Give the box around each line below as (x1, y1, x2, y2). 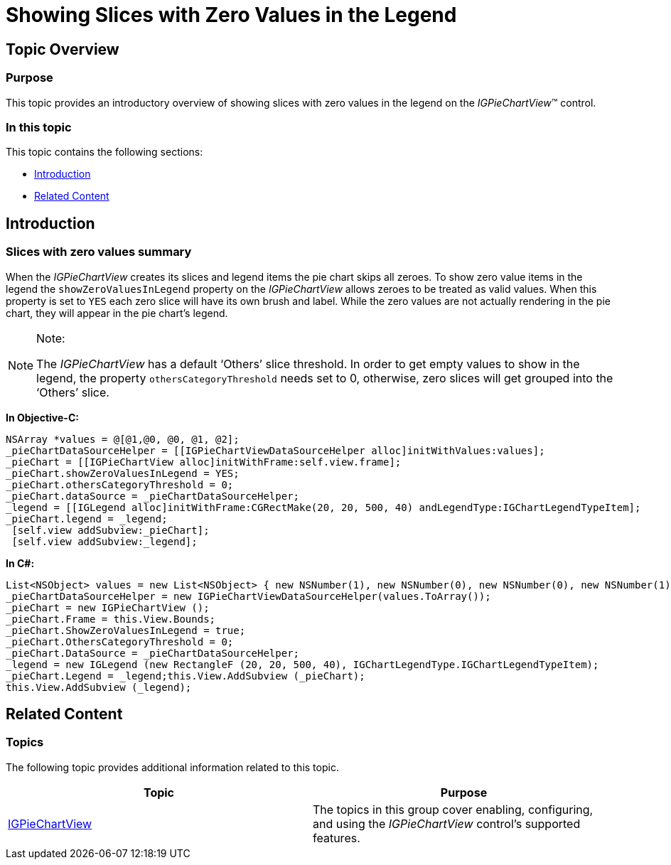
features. (313, 830, 360, 845)
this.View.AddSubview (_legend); (6, 681, 192, 693)
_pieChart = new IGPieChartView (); (6, 601, 210, 613)
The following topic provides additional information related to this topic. (6, 761, 339, 773)
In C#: (6, 557, 35, 569)
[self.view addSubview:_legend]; (11, 535, 198, 547)
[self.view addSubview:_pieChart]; (11, 524, 210, 536)
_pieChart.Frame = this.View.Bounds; (6, 613, 216, 625)
